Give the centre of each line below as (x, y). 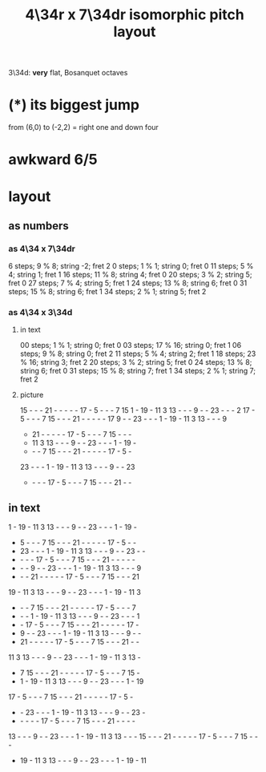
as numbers (39, 226)
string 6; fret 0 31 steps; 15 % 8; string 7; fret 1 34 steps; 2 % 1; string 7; (138, 371)
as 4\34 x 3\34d (40, 313)
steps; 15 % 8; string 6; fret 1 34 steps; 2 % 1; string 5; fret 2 (107, 292)
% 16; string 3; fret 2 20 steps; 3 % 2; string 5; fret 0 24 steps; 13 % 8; (136, 362)
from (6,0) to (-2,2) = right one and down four (83, 127)
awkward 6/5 (53, 160)
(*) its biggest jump (74, 105)
